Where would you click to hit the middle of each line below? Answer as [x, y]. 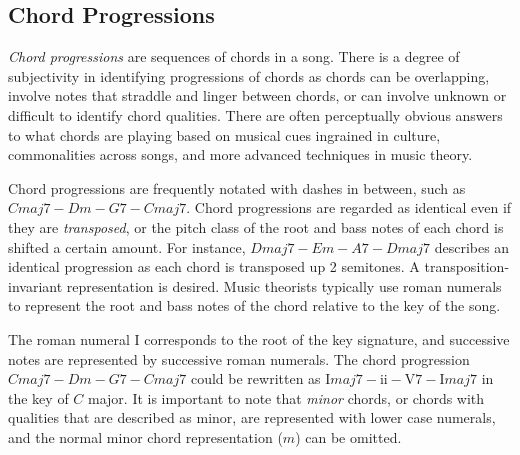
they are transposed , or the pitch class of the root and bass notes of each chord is [256, 226]
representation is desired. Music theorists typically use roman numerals [284, 285]
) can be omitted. [348, 436]
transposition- [467, 266]
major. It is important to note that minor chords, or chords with [286, 397]
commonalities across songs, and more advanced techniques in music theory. [240, 154]
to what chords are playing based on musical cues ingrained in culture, [224, 134]
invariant [35, 285]
